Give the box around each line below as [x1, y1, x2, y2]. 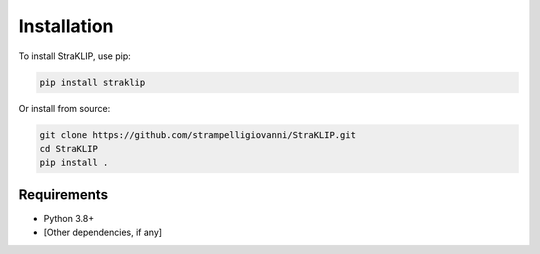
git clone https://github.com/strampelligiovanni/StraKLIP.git [39, 129, 357, 140]
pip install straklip [39, 76, 146, 88]
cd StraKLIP [39, 143, 99, 154]
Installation [18, 15, 114, 37]
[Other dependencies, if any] [43, 226, 163, 239]
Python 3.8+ [43, 212, 95, 224]
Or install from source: [18, 102, 111, 114]
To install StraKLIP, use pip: [18, 50, 132, 62]
